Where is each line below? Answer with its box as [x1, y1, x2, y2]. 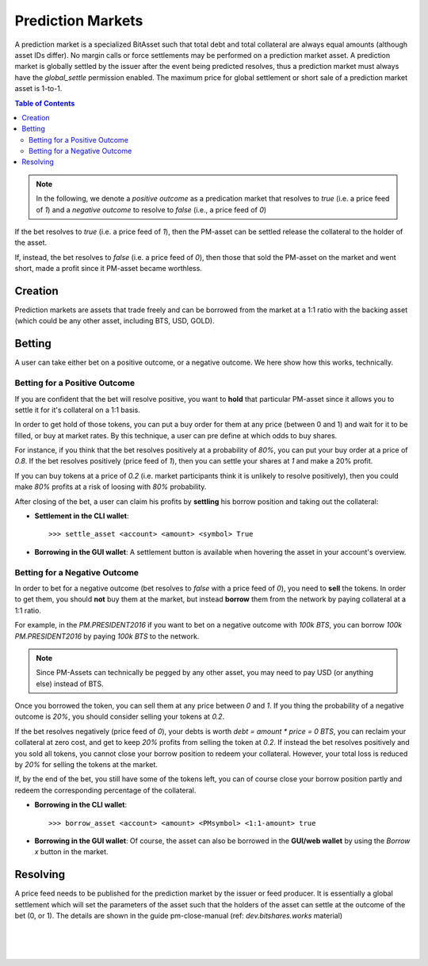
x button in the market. [34, 847, 109, 857]
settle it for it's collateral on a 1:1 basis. [14, 405, 140, 414]
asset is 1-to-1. [14, 84, 63, 94]
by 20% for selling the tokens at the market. [14, 760, 159, 769]
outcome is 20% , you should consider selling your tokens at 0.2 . [14, 712, 225, 721]
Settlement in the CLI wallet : [34, 511, 130, 521]
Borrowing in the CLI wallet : [34, 800, 127, 810]
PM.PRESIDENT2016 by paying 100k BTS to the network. [14, 631, 200, 641]
